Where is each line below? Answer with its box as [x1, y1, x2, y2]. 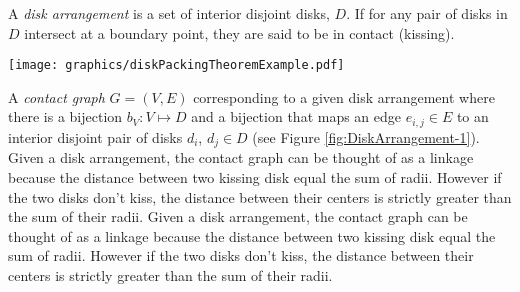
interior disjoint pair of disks [8, 126, 183, 147]
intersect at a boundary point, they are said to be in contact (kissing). [24, 22, 455, 43]
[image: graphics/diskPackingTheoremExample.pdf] [8, 58, 345, 73]
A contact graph [8, 86, 105, 107]
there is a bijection [8, 106, 123, 127]
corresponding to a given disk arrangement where [193, 86, 495, 107]
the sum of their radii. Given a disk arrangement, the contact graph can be [8, 206, 468, 227]
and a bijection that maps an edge [191, 106, 402, 127]
